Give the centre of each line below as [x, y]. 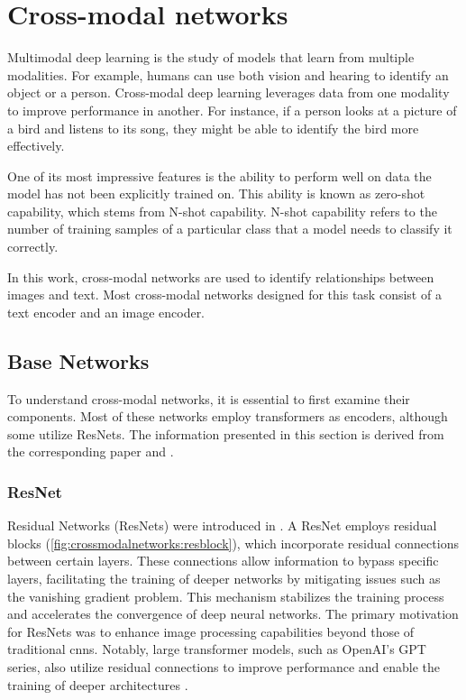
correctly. [33, 247]
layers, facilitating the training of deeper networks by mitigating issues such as [224, 579]
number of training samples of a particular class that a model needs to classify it [230, 229]
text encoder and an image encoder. [106, 312]
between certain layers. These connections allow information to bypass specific [223, 561]
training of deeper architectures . [98, 684]
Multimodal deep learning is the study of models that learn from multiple [211, 57]
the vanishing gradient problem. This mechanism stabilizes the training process [226, 596]
